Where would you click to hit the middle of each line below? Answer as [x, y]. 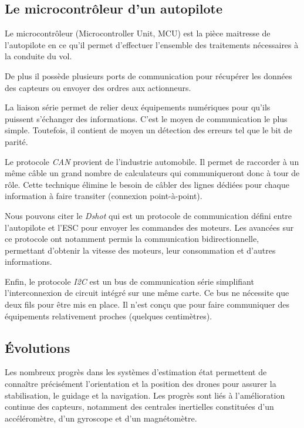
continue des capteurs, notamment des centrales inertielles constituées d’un [139, 407]
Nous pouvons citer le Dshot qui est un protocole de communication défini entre [148, 215]
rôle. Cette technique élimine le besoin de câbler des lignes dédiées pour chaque [147, 184]
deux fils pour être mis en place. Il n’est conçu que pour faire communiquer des [147, 304]
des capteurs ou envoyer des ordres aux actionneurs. [98, 87]
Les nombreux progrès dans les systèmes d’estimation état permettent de [136, 372]
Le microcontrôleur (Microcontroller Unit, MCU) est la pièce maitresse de [138, 33]
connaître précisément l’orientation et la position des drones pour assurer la [141, 384]
